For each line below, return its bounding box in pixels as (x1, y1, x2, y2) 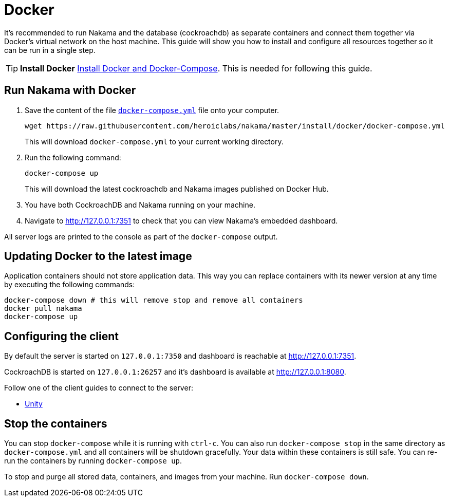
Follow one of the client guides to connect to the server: (4, 383, 193, 393)
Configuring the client (4, 329, 119, 343)
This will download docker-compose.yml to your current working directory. (25, 137, 284, 146)
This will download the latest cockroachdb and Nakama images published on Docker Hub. (25, 184, 329, 193)
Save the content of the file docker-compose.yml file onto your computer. (25, 105, 279, 115)
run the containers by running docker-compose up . (4, 456, 182, 466)
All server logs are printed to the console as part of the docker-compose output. (4, 232, 278, 241)
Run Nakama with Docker (4, 84, 136, 97)
